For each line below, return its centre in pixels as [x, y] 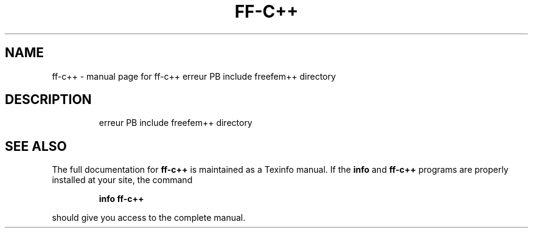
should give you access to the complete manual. [149, 218]
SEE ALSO [36, 146]
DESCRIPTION [48, 100]
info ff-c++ [121, 199]
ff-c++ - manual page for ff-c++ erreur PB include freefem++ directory [194, 76]
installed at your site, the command [122, 180]
